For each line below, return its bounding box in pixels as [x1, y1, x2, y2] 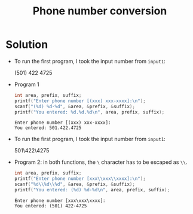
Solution [5, 38, 48, 51]
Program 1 [14, 81, 39, 88]
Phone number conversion [32, 4, 167, 18]
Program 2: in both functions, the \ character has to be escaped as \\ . [14, 158, 188, 166]
